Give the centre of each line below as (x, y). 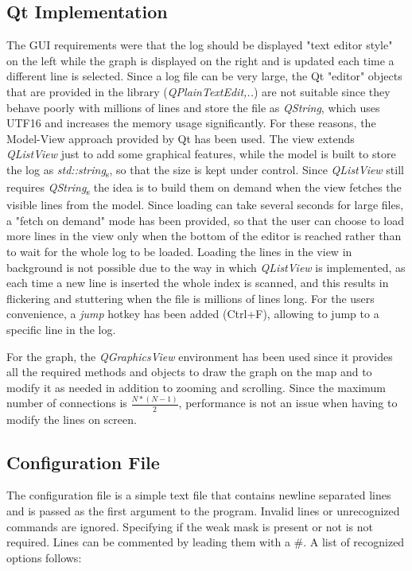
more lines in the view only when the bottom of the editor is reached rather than (204, 236)
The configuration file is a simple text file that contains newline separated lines (199, 495)
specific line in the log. (61, 329)
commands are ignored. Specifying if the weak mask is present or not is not (190, 526)
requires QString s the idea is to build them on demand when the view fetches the (204, 188)
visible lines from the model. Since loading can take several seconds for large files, (205, 205)
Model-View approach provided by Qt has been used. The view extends (181, 138)
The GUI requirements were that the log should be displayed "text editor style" (200, 45)
